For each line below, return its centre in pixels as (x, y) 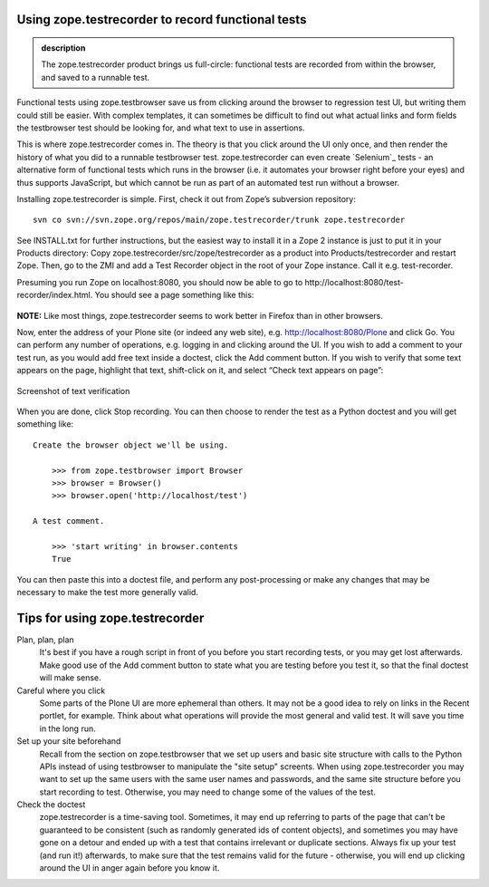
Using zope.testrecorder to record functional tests (162, 19)
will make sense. (70, 678)
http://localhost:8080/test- (355, 282)
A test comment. (69, 521)
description (63, 48)
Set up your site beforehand (69, 741)
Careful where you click (61, 690)
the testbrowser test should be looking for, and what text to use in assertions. (161, 128)
